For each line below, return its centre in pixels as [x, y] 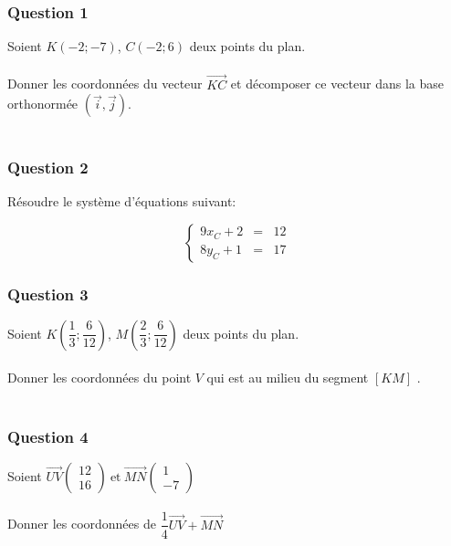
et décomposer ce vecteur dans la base [337, 84]
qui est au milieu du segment [288, 378]
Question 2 [48, 167]
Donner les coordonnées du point [100, 378]
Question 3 [48, 294]
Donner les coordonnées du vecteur [105, 84]
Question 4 [48, 436]
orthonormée [43, 104]
